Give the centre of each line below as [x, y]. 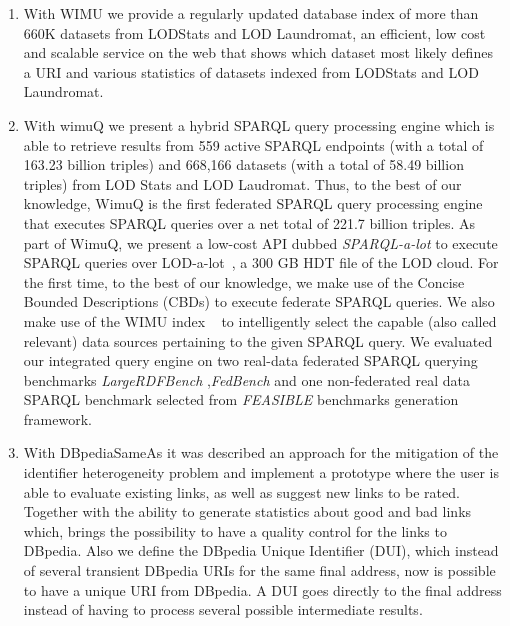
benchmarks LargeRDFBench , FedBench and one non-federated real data [246, 379]
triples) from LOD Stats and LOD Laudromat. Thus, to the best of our [242, 183]
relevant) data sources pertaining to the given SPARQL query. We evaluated [258, 340]
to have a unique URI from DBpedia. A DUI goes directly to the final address [262, 589]
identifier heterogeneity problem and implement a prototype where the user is [261, 472]
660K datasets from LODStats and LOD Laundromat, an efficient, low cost [254, 32]
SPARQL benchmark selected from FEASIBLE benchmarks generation [241, 399]
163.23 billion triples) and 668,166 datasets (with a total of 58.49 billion [243, 164]
